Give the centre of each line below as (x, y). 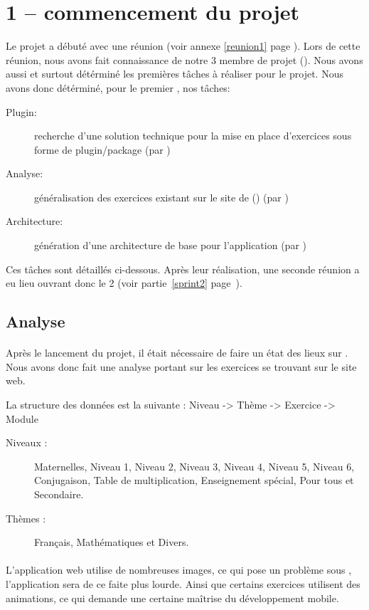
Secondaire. (59, 494)
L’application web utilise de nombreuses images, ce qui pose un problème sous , (179, 570)
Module (22, 418)
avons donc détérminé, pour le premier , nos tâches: (118, 87)
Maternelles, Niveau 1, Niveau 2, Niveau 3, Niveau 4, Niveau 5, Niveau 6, (194, 466)
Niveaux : (27, 442)
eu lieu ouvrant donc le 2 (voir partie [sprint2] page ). (124, 283)
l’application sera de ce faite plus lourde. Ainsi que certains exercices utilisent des (183, 583)
